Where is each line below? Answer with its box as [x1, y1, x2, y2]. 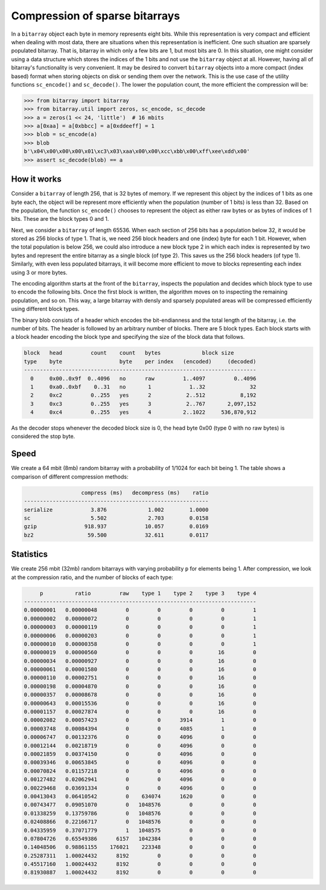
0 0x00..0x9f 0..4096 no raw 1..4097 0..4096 [30, 375, 257, 382]
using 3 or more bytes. [11, 269, 68, 276]
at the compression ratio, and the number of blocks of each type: [11, 574, 173, 581]
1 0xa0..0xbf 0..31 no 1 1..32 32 [30, 383, 257, 390]
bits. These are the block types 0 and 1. [11, 215, 109, 223]
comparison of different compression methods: [11, 473, 129, 480]
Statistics [11, 549, 48, 560]
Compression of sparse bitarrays [11, 9, 181, 22]
